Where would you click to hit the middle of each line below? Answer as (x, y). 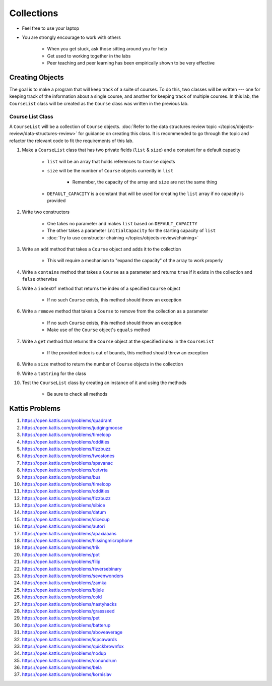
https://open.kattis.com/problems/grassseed (68, 611)
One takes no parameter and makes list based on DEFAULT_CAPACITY (122, 223)
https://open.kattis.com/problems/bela (62, 667)
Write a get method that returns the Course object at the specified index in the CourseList (118, 341)
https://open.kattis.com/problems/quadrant (67, 420)
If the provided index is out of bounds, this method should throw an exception (128, 352)
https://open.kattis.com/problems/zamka (64, 583)
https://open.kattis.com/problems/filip (61, 562)
